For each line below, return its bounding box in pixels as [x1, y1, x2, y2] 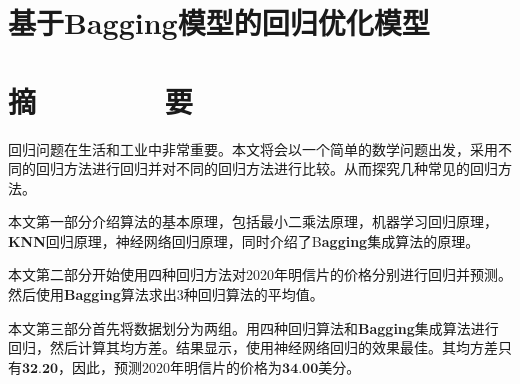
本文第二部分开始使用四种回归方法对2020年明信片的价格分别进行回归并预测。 [8, 264, 512, 285]
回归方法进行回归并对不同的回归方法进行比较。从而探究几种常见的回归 [35, 158, 498, 179]
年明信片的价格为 [170, 356, 283, 377]
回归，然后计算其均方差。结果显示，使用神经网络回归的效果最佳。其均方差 [8, 337, 498, 358]
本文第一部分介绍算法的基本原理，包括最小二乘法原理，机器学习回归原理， [8, 211, 498, 232]
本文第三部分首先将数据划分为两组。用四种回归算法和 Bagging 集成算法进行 [8, 317, 499, 338]
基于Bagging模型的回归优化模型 [8, 2, 430, 43]
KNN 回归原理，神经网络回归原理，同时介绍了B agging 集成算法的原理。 [8, 230, 480, 251]
